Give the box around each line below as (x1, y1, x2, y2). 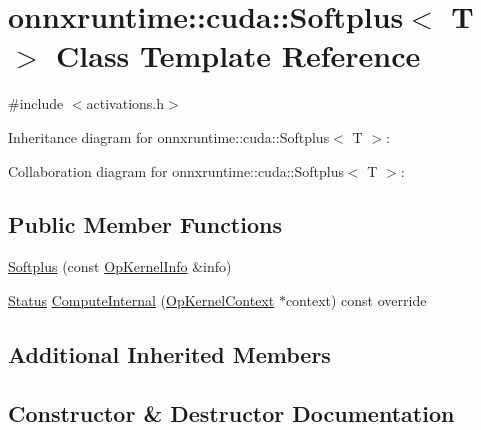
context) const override (285, 289, 427, 310)
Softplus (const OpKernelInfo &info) (8, 256, 232, 277)
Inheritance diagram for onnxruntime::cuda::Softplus (8, 126, 330, 147)
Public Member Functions (8, 209, 282, 240)
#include (8, 93, 64, 114)
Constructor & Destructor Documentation (8, 397, 455, 428)
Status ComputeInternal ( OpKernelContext (8, 289, 275, 310)
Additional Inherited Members (8, 338, 331, 369)
